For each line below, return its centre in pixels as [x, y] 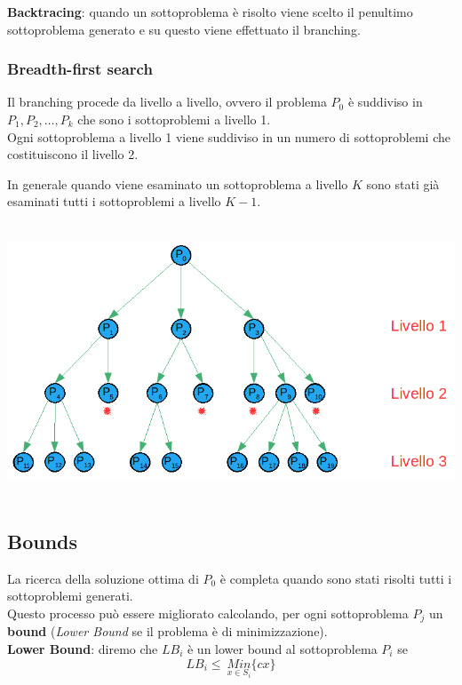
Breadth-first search [80, 69]
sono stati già [403, 183]
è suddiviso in [385, 102]
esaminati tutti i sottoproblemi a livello [114, 201]
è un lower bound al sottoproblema [282, 648]
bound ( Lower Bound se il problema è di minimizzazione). [167, 631]
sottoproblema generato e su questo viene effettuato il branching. [184, 29]
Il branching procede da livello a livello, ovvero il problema [167, 102]
